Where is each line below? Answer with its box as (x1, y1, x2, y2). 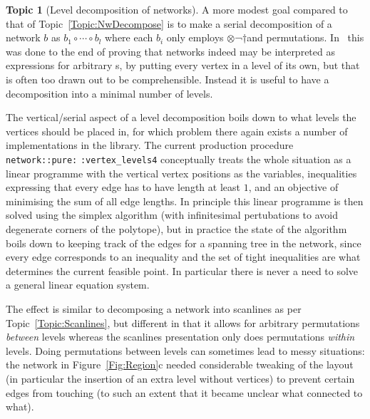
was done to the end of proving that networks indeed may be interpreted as (6, 43, 335, 58)
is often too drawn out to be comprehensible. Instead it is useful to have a (6, 71, 329, 86)
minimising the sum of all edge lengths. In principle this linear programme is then (6, 193, 364, 208)
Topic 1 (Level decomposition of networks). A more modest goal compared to (6, 2, 348, 16)
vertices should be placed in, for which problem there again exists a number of (6, 123, 348, 138)
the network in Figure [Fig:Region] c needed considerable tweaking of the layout (6, 357, 354, 372)
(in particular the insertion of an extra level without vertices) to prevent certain (6, 371, 355, 386)
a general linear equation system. (6, 277, 150, 292)
